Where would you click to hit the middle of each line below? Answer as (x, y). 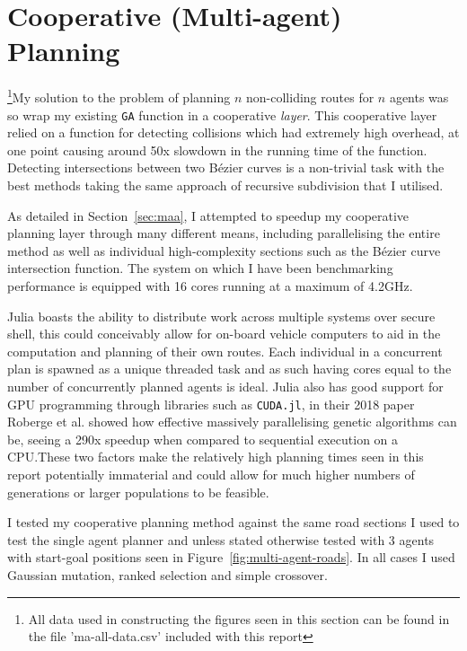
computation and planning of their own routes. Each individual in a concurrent (225, 351)
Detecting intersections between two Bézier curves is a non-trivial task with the (226, 167)
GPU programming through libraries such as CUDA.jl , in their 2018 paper (211, 404)
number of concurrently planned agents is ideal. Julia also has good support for (225, 386)
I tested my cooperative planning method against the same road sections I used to (233, 522)
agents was (419, 97)
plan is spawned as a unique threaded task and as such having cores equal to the (229, 369)
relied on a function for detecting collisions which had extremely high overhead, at (233, 132)
